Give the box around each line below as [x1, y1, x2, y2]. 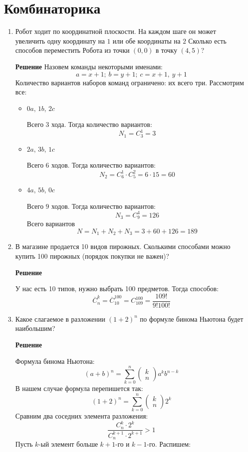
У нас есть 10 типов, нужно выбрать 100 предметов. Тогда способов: [15, 283, 219, 294]
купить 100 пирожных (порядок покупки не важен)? [15, 251, 169, 261]
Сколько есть [188, 35, 227, 46]
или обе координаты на [113, 35, 181, 46]
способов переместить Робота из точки [15, 45, 130, 55]
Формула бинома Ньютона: [15, 356, 95, 366]
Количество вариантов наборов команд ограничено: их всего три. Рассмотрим [15, 77, 244, 87]
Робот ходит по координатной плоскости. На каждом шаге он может [15, 26, 216, 36]
